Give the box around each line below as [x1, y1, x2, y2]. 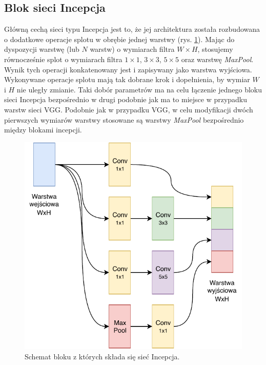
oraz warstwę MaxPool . [181, 53, 254, 64]
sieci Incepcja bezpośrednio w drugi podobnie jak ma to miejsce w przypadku [4, 94, 248, 105]
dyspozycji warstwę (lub [4, 44, 79, 54]
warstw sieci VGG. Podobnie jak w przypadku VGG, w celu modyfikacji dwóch [4, 104, 253, 114]
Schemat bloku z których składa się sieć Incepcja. [25, 351, 180, 361]
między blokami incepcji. [4, 124, 82, 135]
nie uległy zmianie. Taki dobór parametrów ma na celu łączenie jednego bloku [16, 84, 262, 94]
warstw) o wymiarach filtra [90, 44, 175, 54]
